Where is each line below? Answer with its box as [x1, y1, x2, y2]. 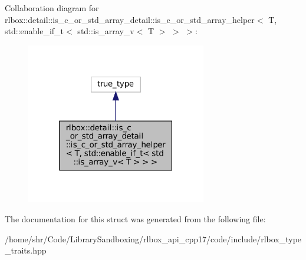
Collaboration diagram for [5, 2, 99, 14]
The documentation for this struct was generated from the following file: [5, 213, 266, 225]
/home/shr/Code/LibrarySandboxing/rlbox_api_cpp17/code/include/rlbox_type [5, 232, 302, 245]
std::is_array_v [77, 25, 134, 37]
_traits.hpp [5, 244, 47, 256]
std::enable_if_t [5, 25, 64, 37]
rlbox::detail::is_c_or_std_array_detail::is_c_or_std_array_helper [5, 13, 255, 25]
